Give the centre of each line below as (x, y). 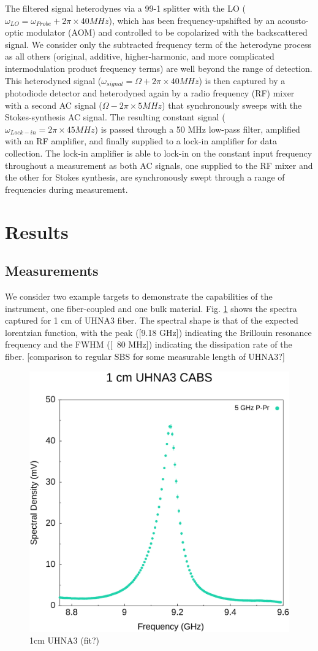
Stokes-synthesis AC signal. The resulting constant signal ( (115, 117)
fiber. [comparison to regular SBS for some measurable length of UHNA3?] (145, 356)
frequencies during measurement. (66, 189)
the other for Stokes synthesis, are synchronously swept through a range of (145, 177)
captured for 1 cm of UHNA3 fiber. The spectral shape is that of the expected (152, 320)
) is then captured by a (242, 80)
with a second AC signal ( (54, 105)
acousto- (293, 20)
